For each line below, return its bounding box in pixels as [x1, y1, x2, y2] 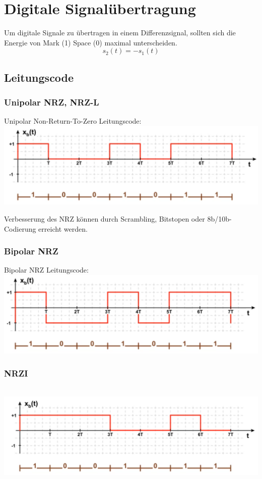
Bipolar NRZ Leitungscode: [4, 264, 89, 275]
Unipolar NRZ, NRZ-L [4, 96, 99, 109]
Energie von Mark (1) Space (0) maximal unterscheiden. [4, 37, 177, 47]
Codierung [4, 223, 36, 234]
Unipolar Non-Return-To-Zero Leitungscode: [4, 116, 142, 126]
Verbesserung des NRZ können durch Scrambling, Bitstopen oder [4, 214, 205, 224]
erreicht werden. [38, 223, 88, 234]
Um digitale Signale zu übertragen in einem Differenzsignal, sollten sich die [4, 27, 236, 38]
